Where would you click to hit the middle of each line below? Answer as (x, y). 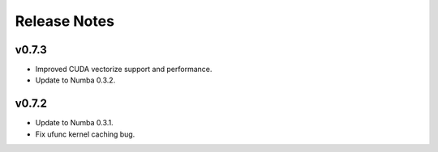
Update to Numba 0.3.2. (75, 80)
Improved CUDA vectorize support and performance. (124, 70)
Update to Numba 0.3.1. (74, 123)
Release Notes (65, 21)
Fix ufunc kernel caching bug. (85, 134)
